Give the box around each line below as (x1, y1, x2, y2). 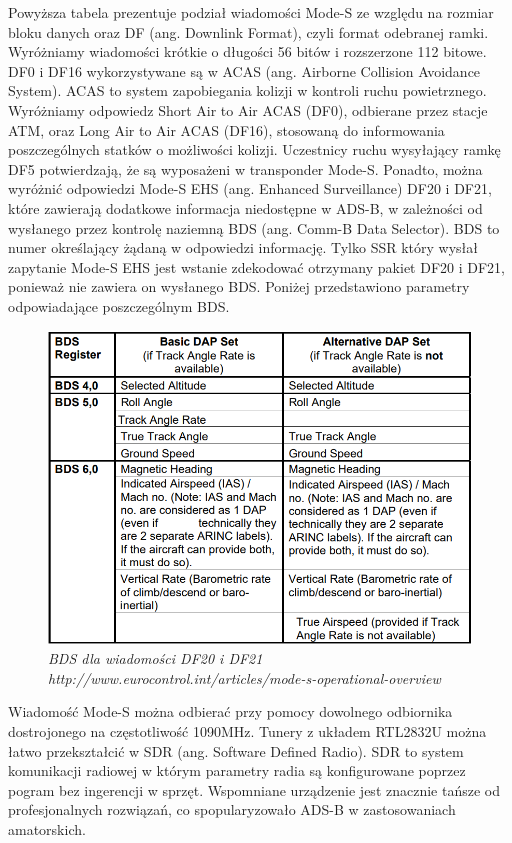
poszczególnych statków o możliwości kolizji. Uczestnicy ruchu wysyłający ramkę (8, 139, 501, 160)
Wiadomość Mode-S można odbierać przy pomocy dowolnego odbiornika (8, 701, 453, 722)
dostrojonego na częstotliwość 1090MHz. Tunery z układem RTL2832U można (8, 720, 487, 741)
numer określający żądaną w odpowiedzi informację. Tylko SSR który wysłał (8, 237, 478, 258)
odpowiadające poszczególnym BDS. (8, 295, 230, 316)
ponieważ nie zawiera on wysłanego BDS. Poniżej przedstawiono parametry (8, 276, 470, 297)
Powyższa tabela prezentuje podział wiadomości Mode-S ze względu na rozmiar (8, 2, 494, 22)
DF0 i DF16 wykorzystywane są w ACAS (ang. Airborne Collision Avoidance (8, 60, 481, 81)
